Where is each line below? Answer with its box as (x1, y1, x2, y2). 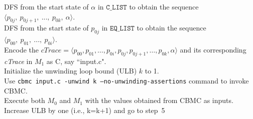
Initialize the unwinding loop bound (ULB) (4, 65, 137, 76)
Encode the (4, 44, 39, 54)
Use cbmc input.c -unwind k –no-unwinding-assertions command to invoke (4, 75, 249, 85)
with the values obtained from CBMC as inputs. (85, 95, 233, 105)
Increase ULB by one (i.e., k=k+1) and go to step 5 (4, 104, 165, 115)
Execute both (4, 95, 45, 105)
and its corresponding (180, 44, 246, 54)
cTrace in (4, 55, 33, 66)
